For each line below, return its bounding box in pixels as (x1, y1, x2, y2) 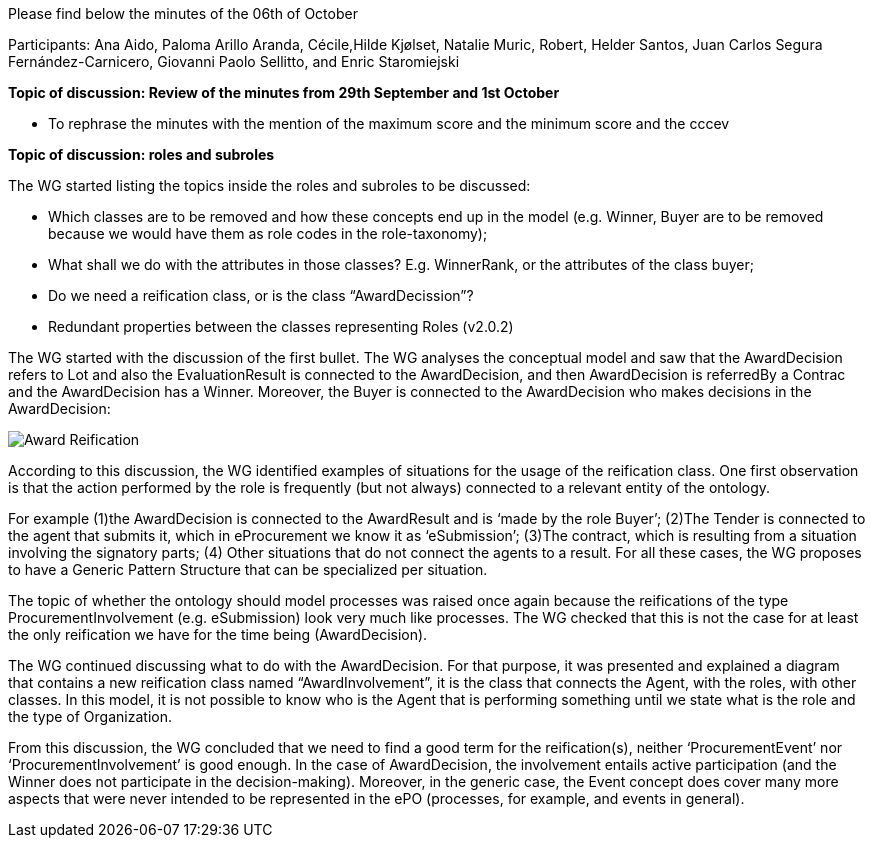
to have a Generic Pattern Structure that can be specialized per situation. (8, 561, 488, 578)
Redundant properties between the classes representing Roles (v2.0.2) (48, 318, 514, 335)
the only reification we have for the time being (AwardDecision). (8, 626, 428, 643)
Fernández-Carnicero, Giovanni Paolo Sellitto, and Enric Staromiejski (8, 53, 460, 70)
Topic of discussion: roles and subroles (8, 146, 275, 163)
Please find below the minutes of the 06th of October (8, 5, 358, 22)
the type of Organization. (8, 708, 172, 725)
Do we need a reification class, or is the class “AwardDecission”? (48, 287, 474, 304)
